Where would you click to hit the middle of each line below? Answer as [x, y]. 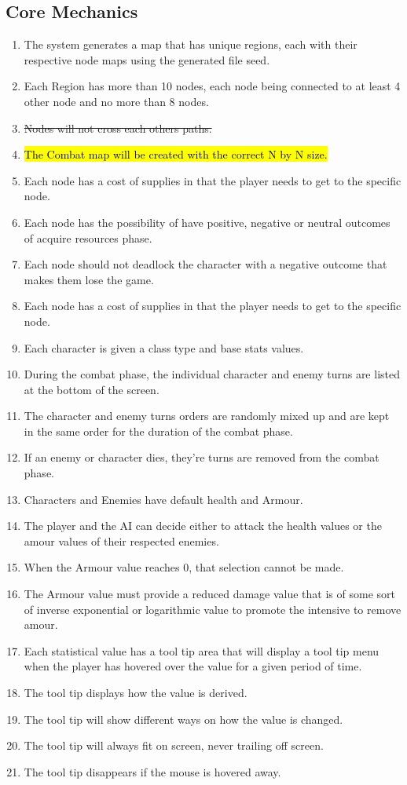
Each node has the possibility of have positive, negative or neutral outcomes [207, 222]
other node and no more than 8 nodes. [116, 101]
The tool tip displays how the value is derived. [136, 693]
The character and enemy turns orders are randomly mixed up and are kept [207, 416]
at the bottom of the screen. [92, 389]
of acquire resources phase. [88, 237]
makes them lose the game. [89, 279]
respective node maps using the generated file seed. [147, 59]
